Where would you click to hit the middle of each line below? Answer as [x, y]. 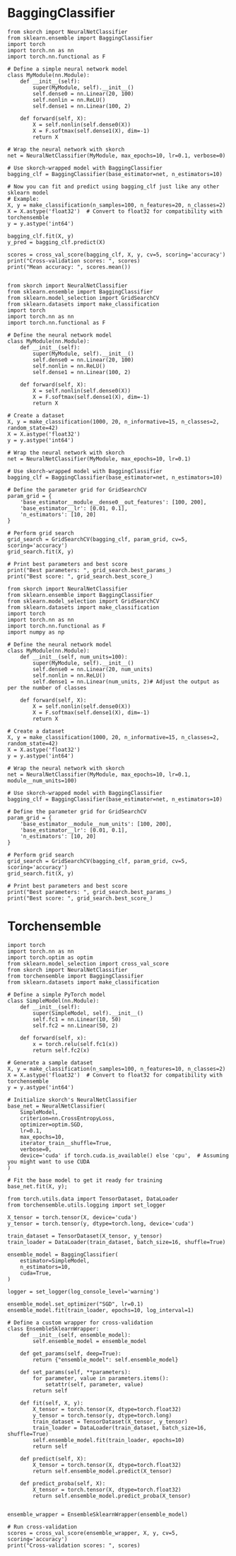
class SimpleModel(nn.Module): [53, 1001]
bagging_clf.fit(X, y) [41, 236]
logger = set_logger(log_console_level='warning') [83, 1291]
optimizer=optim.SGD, [52, 1125]
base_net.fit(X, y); [38, 1186]
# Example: [23, 199]
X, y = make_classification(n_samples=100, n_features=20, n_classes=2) [117, 205]
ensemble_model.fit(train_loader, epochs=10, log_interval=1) [101, 1310]
